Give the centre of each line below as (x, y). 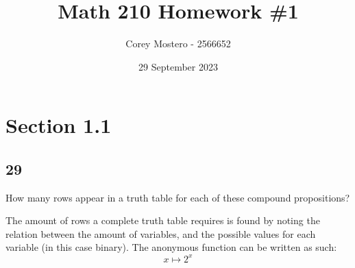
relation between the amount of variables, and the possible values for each (161, 233)
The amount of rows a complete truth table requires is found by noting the (163, 220)
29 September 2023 (178, 66)
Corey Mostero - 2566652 (178, 44)
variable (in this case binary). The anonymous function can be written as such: (171, 247)
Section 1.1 (59, 125)
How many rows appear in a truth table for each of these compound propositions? (178, 197)
